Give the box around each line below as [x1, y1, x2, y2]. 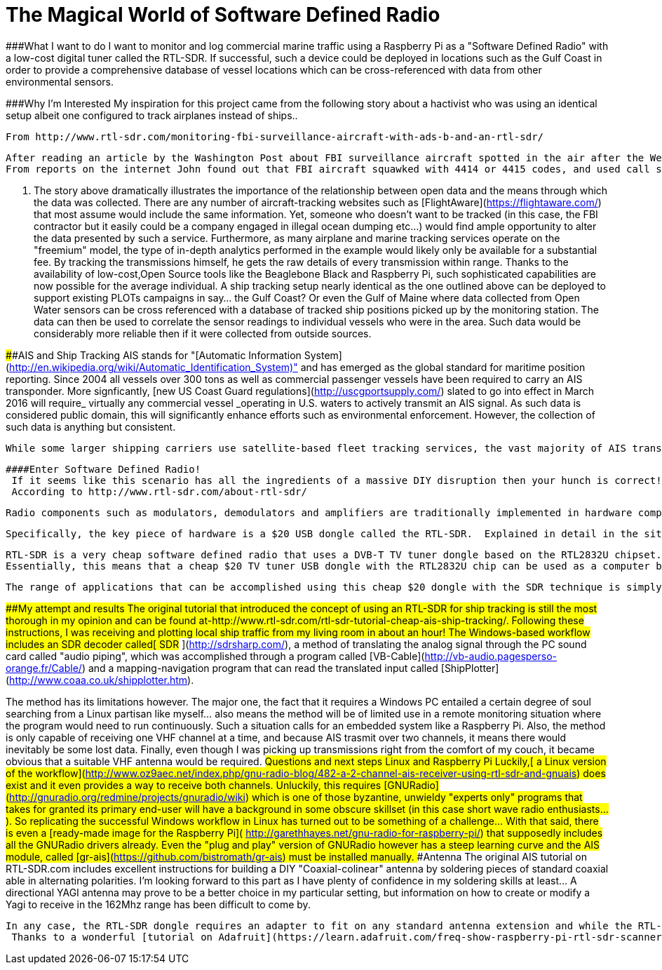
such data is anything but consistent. [6, 420, 176, 433]
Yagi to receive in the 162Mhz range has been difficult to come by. [6, 898, 311, 910]
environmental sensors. [6, 75, 114, 88]
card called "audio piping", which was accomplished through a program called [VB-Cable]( [6, 649, 425, 662]
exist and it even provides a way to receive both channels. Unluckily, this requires [6, 779, 381, 791]
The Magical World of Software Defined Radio [6, 3, 440, 27]
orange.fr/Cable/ [6, 661, 82, 674]
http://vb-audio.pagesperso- [424, 649, 558, 662]
